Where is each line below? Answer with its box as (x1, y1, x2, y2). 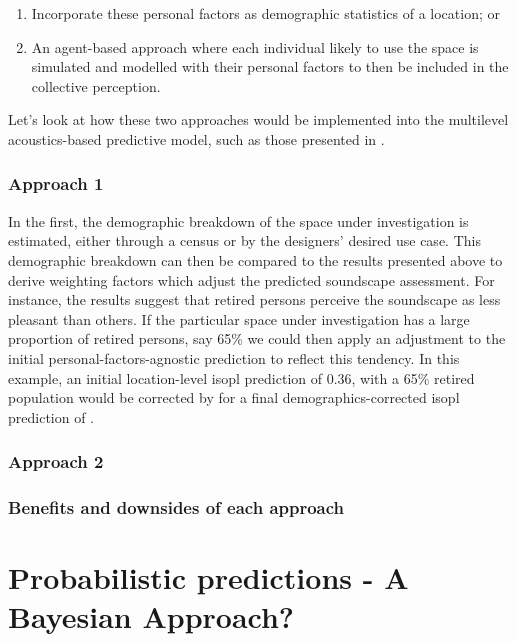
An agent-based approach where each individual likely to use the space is (31, 36, 479, 57)
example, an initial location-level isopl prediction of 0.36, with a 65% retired (8, 367, 475, 388)
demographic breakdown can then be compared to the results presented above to (8, 249, 503, 270)
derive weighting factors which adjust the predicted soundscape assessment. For (8, 269, 495, 290)
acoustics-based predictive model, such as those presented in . (8, 128, 385, 149)
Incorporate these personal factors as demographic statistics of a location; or (31, 3, 500, 23)
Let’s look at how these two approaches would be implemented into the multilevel (8, 109, 509, 130)
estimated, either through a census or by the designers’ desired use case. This (8, 230, 481, 251)
